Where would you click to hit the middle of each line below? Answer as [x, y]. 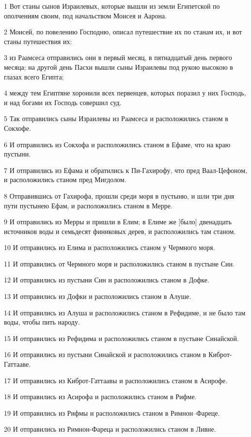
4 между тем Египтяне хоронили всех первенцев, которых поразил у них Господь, [125, 93]
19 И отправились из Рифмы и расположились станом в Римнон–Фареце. [112, 413]
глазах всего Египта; [34, 76]
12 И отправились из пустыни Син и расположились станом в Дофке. [107, 280]
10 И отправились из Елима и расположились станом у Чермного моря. [110, 247]
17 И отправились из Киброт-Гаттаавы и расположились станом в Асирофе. [116, 380]
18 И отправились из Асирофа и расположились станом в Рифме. [100, 397]
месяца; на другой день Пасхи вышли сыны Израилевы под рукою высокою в [118, 67]
